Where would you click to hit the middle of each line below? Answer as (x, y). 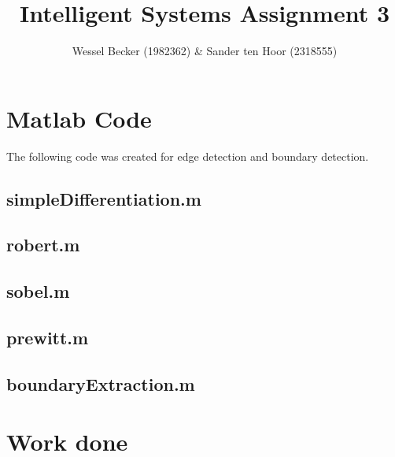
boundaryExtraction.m (101, 383)
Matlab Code (79, 118)
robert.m (43, 245)
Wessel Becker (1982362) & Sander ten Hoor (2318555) (205, 51)
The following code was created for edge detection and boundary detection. (188, 156)
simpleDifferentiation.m (104, 198)
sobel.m (38, 291)
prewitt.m (48, 337)
